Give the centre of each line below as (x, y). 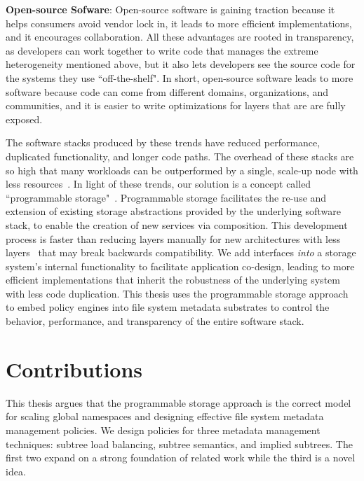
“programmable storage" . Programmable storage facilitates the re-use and (166, 197)
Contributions (74, 369)
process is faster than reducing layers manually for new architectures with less (173, 238)
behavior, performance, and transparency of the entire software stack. (155, 321)
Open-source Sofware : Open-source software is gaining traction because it (170, 9)
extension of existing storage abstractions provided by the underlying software (173, 211)
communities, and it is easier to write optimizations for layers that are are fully (176, 105)
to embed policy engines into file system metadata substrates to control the (168, 307)
